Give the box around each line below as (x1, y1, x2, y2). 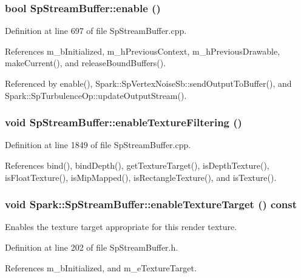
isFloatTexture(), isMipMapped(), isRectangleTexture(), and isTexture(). (5, 171, 277, 183)
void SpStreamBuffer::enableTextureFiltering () (5, 115, 242, 130)
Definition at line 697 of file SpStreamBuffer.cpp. (5, 24, 187, 37)
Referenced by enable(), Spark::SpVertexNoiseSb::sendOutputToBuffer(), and (5, 77, 292, 89)
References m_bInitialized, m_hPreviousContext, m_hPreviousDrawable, (5, 44, 280, 57)
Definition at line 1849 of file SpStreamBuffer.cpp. (5, 138, 191, 151)
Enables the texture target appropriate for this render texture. (5, 220, 237, 233)
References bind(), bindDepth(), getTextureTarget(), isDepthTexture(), (5, 159, 269, 171)
